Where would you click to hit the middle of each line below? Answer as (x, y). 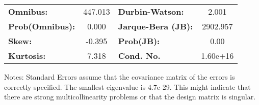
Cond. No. (139, 56)
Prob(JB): (139, 41)
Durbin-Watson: (151, 11)
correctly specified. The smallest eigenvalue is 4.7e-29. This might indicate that (127, 86)
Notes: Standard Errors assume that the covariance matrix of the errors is (120, 77)
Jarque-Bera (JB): (156, 26)
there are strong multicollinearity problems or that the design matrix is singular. (130, 97)
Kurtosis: (27, 56)
